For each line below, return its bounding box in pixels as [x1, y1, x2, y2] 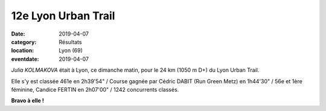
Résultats [59, 38, 82, 45]
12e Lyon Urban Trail [11, 9, 115, 22]
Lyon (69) [59, 47, 83, 54]
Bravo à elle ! [11, 97, 45, 104]
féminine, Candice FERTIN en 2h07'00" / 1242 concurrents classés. [11, 86, 179, 93]
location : [11, 47, 34, 54]
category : [11, 38, 37, 45]
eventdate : [11, 55, 39, 63]
